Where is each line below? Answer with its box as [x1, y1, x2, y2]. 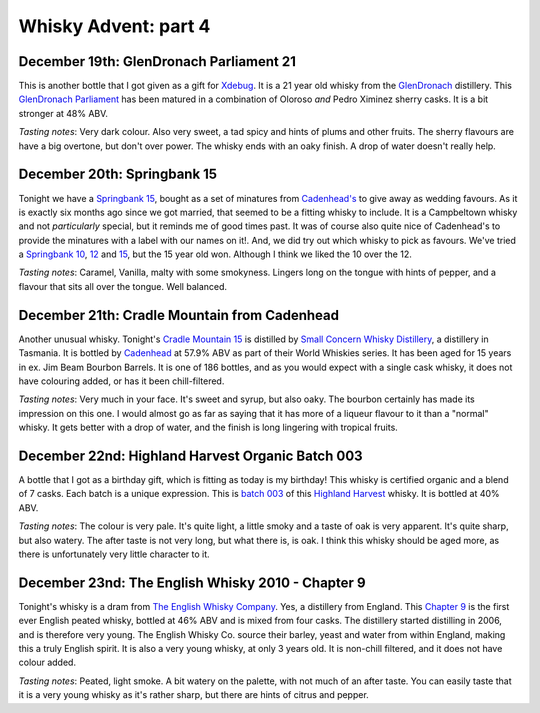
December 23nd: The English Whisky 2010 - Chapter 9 [18, 574, 366, 591]
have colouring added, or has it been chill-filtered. [18, 375, 225, 387]
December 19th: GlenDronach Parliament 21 [18, 53, 297, 70]
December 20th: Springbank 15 [18, 166, 218, 183]
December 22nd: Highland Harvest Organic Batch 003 [18, 447, 364, 464]
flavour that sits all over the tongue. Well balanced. [18, 280, 228, 292]
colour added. [18, 656, 77, 669]
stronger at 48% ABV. [18, 107, 109, 119]
